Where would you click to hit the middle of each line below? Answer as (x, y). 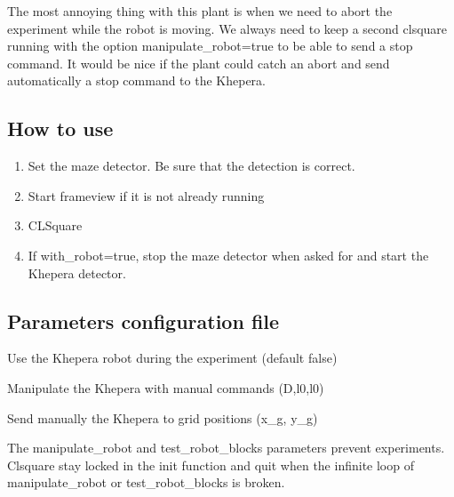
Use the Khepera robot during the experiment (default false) (172, 358)
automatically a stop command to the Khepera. (137, 80)
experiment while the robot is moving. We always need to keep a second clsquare (227, 28)
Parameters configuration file (143, 321)
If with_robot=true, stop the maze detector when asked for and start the (228, 255)
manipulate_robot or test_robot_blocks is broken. (146, 482)
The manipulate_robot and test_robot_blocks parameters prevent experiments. (226, 448)
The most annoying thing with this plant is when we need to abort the (200, 11)
